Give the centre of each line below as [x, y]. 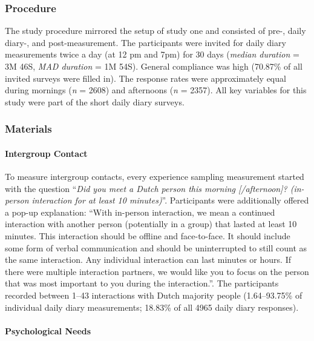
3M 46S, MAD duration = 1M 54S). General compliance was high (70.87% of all [154, 66]
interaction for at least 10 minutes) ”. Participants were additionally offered [170, 200]
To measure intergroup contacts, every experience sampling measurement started [155, 177]
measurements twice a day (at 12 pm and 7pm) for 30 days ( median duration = [152, 54]
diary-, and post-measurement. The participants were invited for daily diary [146, 42]
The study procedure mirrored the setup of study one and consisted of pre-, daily [155, 31]
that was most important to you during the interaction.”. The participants [142, 283]
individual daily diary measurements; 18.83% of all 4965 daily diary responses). [152, 307]
